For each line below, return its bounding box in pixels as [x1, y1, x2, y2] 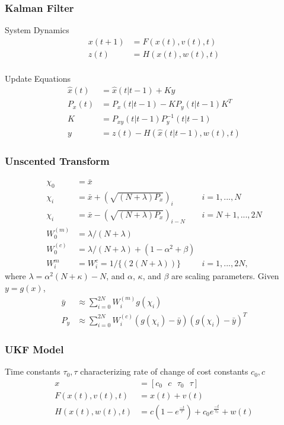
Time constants [5, 365, 60, 378]
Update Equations [5, 72, 71, 84]
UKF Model [5, 341, 64, 356]
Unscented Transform [5, 153, 110, 168]
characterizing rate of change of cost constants [80, 365, 248, 378]
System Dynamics [5, 24, 69, 36]
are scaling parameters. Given [171, 270, 279, 282]
